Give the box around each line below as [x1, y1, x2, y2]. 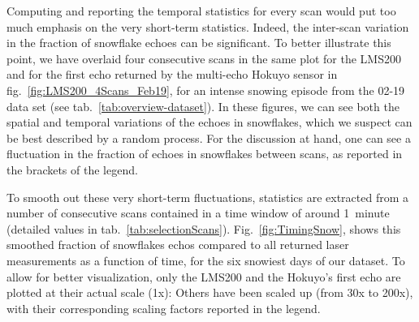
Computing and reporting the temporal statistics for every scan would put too [6, 2, 396, 19]
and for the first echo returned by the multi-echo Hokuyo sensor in [6, 66, 338, 83]
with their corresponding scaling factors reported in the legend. [6, 299, 321, 316]
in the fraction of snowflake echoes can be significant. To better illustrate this [6, 34, 391, 51]
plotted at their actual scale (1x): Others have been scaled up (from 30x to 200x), [6, 284, 413, 301]
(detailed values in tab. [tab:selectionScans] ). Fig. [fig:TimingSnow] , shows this [6, 220, 401, 237]
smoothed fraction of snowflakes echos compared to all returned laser [6, 236, 349, 253]
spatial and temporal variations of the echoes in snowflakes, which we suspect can [6, 114, 413, 131]
